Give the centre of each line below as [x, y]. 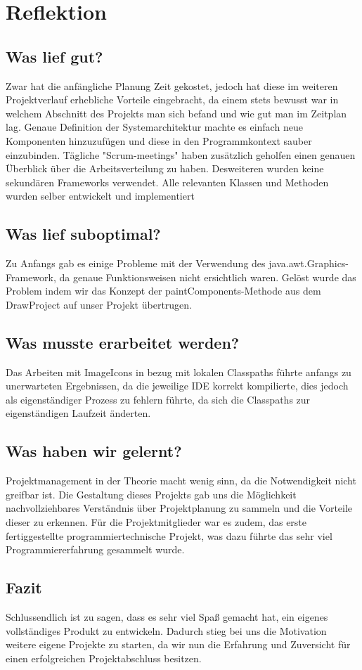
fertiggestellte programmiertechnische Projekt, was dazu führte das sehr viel [169, 535]
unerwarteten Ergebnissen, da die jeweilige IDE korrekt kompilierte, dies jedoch [177, 386]
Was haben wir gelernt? [94, 451]
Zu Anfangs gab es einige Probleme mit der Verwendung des [136, 263]
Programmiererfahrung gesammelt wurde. [95, 549]
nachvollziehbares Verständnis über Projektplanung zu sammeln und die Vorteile [179, 508]
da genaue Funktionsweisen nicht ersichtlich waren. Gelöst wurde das [208, 277]
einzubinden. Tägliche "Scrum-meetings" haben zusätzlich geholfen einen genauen [181, 154]
